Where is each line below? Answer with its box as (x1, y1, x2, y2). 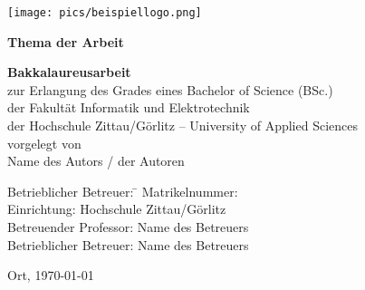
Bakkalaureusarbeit (7, 63, 131, 82)
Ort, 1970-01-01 (7, 266, 94, 285)
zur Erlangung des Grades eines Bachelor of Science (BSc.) (7, 80, 333, 99)
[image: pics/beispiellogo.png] (7, 6, 202, 19)
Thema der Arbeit (7, 32, 124, 51)
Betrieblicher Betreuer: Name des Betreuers (7, 235, 249, 254)
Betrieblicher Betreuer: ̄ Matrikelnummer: (7, 181, 238, 200)
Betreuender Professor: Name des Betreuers (7, 217, 249, 236)
